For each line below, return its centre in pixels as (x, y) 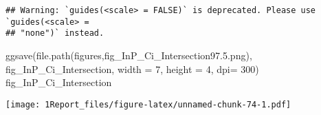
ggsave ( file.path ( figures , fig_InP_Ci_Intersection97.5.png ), (129, 55)
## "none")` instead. (55, 33)
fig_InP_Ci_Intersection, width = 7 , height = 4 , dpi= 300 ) (132, 69)
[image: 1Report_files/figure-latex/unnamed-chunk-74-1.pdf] (148, 104)
